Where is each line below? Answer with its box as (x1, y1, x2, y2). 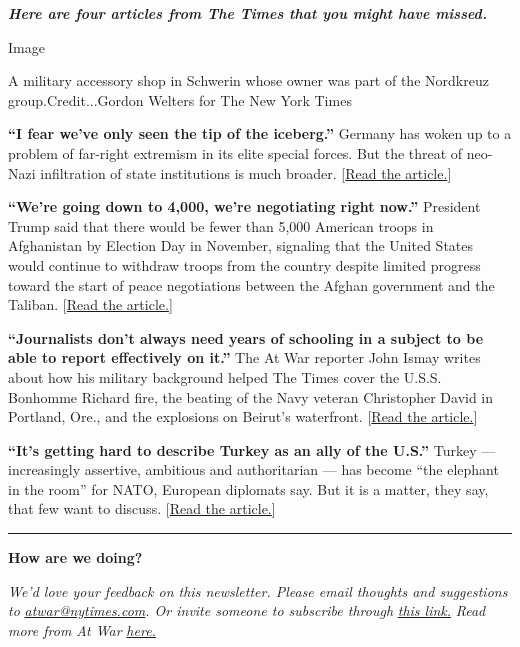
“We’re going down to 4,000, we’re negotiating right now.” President (8, 196, 481, 217)
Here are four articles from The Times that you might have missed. (8, 3, 487, 23)
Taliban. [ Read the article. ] (8, 294, 173, 315)
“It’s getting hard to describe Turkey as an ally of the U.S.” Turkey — (8, 439, 496, 460)
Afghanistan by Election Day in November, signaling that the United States (8, 235, 474, 256)
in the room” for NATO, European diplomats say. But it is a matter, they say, (8, 478, 489, 499)
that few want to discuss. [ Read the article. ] (8, 498, 276, 519)
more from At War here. (8, 619, 156, 640)
